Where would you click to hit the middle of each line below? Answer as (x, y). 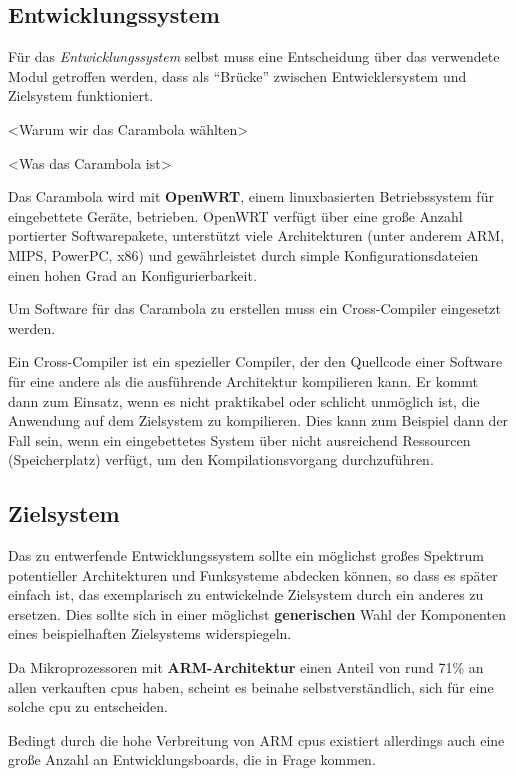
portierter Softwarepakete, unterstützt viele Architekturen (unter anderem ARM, (256, 235)
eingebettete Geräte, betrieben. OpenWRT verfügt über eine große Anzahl (235, 215)
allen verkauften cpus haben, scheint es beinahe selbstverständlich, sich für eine (251, 686)
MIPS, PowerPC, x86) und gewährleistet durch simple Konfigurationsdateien (243, 254)
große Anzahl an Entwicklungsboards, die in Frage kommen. (192, 759)
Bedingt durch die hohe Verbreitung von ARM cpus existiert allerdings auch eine (256, 739)
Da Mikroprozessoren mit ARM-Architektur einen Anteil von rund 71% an (246, 667)
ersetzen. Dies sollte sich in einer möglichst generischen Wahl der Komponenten (257, 613)
